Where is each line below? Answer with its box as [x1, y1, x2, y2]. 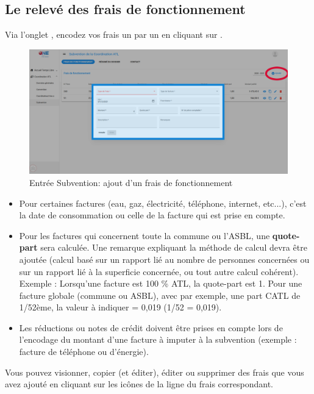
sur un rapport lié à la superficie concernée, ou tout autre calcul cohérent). [19, 265, 299, 278]
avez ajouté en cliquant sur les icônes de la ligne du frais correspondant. [5, 378, 273, 390]
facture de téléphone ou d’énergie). [19, 345, 149, 358]
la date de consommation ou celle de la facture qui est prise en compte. [19, 209, 285, 221]
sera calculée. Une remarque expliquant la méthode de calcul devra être [40, 241, 307, 254]
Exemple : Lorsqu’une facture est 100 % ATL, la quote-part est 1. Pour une [19, 277, 302, 290]
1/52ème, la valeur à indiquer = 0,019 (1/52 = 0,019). [19, 301, 222, 313]
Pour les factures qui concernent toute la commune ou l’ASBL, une [19, 229, 270, 242]
